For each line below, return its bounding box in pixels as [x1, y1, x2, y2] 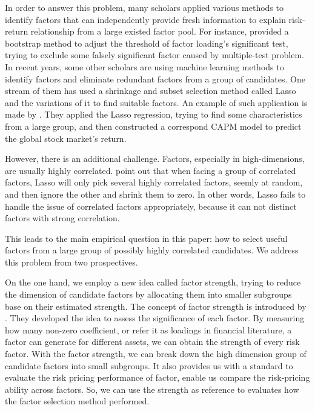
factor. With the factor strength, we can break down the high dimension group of [5, 347, 307, 360]
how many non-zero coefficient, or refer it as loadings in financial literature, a [5, 323, 292, 336]
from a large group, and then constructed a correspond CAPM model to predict [5, 119, 302, 132]
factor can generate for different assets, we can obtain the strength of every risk [5, 335, 300, 348]
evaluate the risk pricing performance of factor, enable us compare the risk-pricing [5, 371, 310, 384]
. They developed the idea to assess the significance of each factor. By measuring [5, 312, 305, 324]
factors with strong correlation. [5, 212, 120, 224]
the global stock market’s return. [5, 132, 127, 144]
